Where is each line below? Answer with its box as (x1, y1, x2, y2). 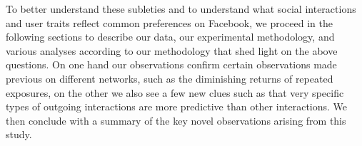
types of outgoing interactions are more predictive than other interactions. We (6, 99, 348, 114)
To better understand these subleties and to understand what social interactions (6, 1, 356, 16)
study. (6, 127, 32, 142)
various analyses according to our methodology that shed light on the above (6, 43, 338, 58)
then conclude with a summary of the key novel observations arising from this (6, 113, 346, 127)
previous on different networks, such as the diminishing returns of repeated (6, 71, 333, 85)
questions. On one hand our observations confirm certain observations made (6, 57, 337, 72)
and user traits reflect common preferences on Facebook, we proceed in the (6, 15, 333, 30)
